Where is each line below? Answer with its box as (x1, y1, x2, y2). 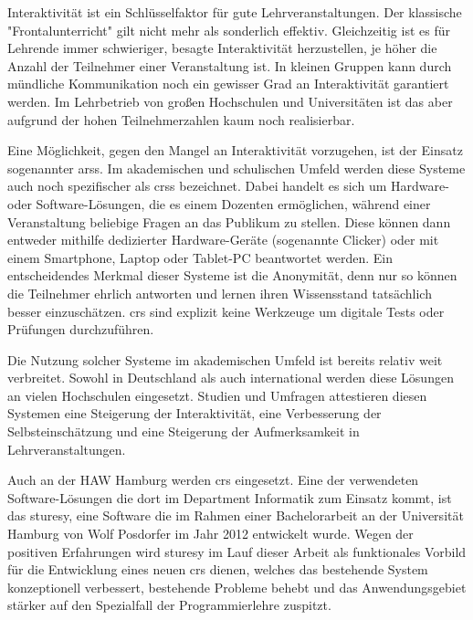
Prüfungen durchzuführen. (7, 320, 154, 339)
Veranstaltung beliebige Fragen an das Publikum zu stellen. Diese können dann (7, 212, 451, 231)
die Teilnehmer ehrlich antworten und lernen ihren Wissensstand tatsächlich (7, 283, 432, 302)
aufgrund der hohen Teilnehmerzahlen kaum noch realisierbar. (7, 110, 355, 129)
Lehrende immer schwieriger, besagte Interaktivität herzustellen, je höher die (7, 38, 437, 58)
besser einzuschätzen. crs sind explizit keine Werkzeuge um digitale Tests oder (7, 301, 445, 321)
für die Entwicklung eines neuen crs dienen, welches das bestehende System (7, 560, 428, 579)
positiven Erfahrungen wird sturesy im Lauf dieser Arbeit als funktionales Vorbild (7, 541, 467, 561)
